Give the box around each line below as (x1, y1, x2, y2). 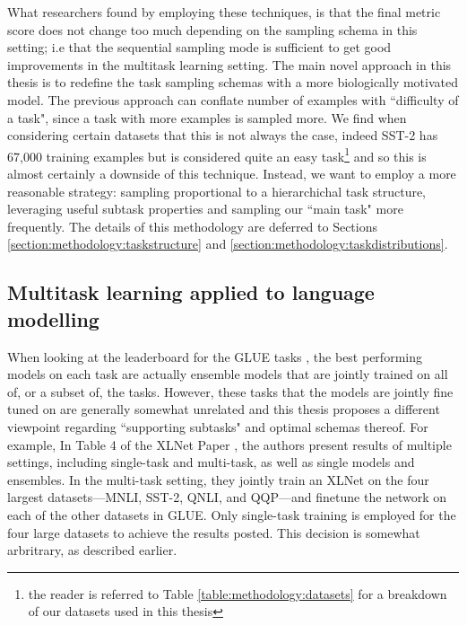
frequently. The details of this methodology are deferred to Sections (7, 216, 378, 235)
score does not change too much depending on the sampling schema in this (7, 20, 418, 39)
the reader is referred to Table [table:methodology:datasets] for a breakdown (28, 584, 447, 603)
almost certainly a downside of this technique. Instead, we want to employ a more (7, 164, 456, 182)
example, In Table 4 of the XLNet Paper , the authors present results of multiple (7, 435, 452, 453)
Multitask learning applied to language (7, 278, 375, 306)
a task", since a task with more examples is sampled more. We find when (7, 108, 407, 127)
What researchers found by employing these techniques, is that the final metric (7, 3, 441, 21)
